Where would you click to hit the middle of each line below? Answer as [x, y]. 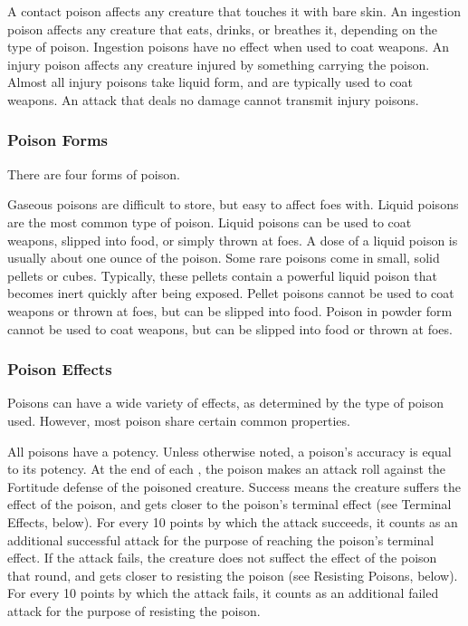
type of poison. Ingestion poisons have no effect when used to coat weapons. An [229, 47]
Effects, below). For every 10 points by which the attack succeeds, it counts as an [233, 521]
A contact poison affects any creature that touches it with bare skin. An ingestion [234, 11]
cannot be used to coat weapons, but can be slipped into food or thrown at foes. [230, 328]
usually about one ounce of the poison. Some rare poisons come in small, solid [224, 258]
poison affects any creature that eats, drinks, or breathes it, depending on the [223, 29]
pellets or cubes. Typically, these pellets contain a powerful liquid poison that [222, 275]
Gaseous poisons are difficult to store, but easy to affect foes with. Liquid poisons [233, 204]
